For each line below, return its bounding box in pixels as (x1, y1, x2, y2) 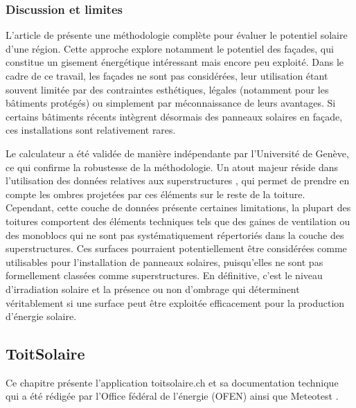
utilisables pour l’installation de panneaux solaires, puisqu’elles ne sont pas (6, 254, 323, 269)
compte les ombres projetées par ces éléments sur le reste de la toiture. (6, 186, 305, 201)
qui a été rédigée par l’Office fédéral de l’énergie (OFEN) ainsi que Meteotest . (6, 389, 339, 403)
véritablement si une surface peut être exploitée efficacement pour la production (6, 295, 345, 310)
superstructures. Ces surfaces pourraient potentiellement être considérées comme (6, 241, 347, 256)
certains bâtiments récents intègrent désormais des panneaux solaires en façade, (6, 109, 343, 123)
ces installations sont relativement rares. (6, 123, 176, 137)
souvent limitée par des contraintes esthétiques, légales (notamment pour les (6, 82, 329, 96)
